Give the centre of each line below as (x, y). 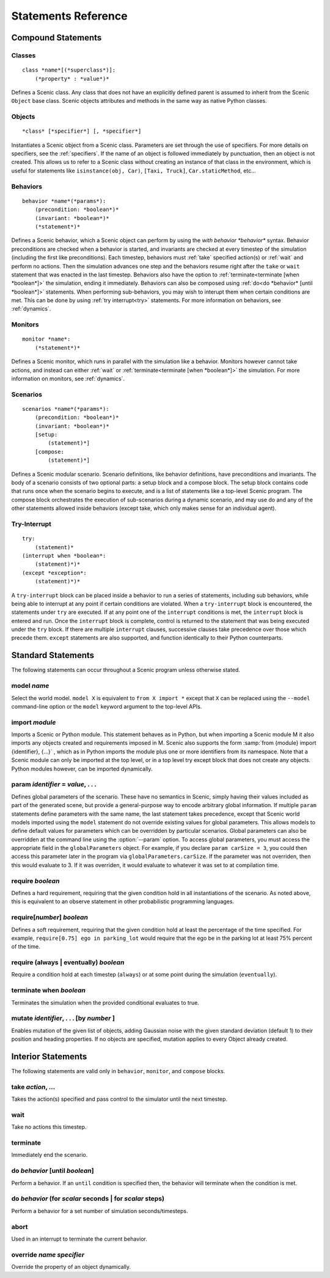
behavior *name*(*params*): (64, 201)
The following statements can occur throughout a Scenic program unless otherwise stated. (126, 670)
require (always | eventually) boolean (68, 962)
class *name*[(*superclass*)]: (69, 70)
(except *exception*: (54, 573)
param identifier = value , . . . (54, 785)
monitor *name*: (46, 339)
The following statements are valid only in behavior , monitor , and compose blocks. (118, 1071)
